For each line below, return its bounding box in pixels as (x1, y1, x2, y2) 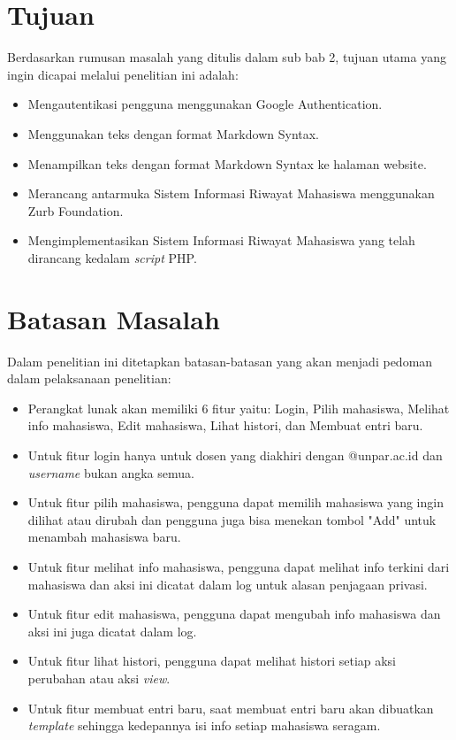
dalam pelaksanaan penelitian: (7, 369, 171, 388)
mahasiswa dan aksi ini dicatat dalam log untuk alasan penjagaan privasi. (27, 574, 428, 593)
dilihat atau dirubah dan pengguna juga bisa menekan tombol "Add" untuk (27, 510, 437, 528)
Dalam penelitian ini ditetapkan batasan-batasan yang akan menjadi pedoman (7, 351, 433, 370)
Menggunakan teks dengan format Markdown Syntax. (27, 124, 320, 143)
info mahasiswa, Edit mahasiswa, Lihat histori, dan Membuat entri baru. (27, 416, 423, 435)
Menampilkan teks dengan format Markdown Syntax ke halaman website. (27, 154, 427, 173)
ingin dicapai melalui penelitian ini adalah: (7, 65, 239, 83)
